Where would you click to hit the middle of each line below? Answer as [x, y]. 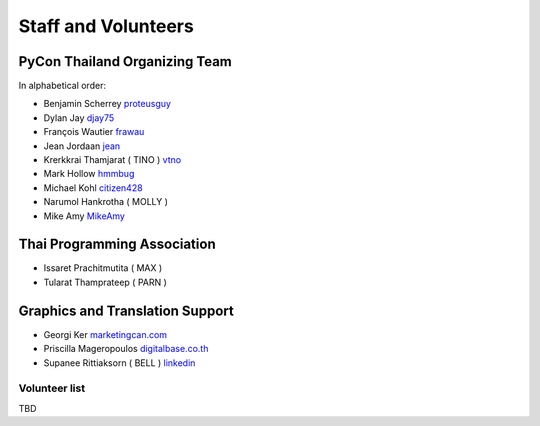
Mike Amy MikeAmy [84, 216]
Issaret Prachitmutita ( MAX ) [103, 268]
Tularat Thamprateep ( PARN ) [105, 282]
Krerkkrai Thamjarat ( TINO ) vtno [112, 160]
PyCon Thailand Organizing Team [125, 61]
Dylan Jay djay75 [79, 117]
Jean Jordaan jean [82, 146]
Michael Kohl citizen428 [93, 187]
